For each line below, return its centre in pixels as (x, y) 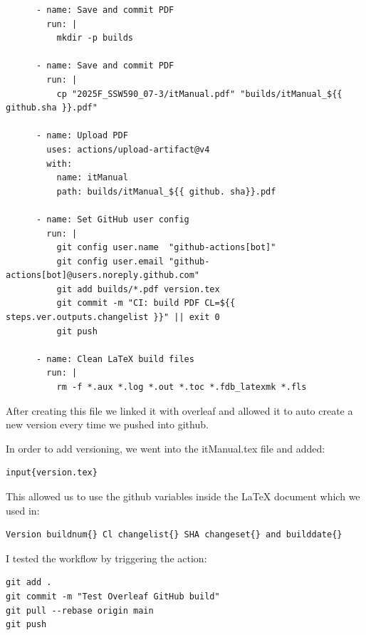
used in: (23, 510)
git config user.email (110, 261)
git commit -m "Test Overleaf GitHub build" (113, 596)
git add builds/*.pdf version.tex (138, 289)
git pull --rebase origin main (80, 610)
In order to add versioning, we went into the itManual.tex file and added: (166, 448)
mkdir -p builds (95, 38)
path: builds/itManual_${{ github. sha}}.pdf (166, 191)
